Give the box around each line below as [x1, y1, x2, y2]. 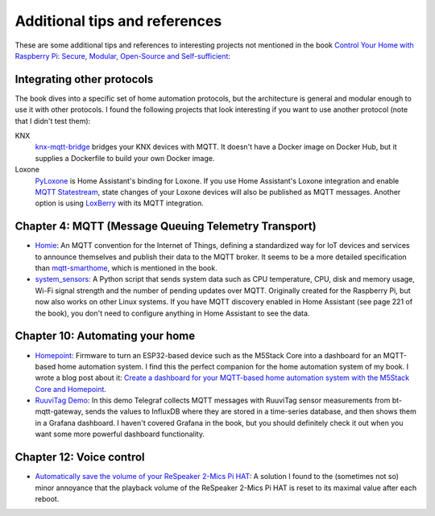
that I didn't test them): [14, 116, 91, 126]
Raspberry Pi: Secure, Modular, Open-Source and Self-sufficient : [14, 51, 231, 60]
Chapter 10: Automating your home [14, 329, 196, 343]
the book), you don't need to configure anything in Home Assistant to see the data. [35, 308, 310, 318]
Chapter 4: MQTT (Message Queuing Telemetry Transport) [14, 220, 317, 233]
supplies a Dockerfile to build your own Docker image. [35, 153, 215, 163]
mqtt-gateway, [35, 407, 84, 416]
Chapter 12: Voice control [14, 451, 145, 464]
